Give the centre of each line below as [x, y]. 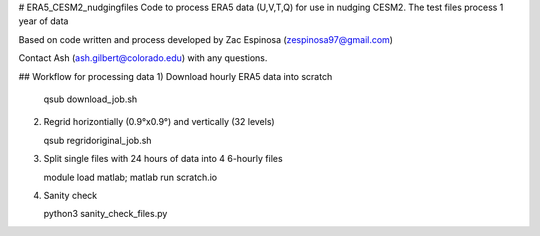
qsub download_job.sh [90, 99]
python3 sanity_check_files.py [105, 214]
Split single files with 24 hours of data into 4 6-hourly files [163, 159]
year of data [43, 21]
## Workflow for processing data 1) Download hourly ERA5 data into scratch [175, 76]
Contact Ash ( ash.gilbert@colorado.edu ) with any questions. [143, 58]
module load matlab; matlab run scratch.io [130, 177]
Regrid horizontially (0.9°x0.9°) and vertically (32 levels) [159, 122]
